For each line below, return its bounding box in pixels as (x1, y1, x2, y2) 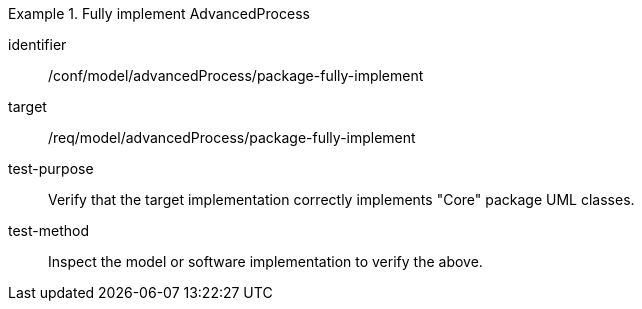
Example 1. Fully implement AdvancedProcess (8, 5, 310, 22)
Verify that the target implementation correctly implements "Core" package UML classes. (48, 191, 635, 208)
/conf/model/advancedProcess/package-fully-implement (48, 67, 424, 84)
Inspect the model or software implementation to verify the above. (48, 253, 483, 270)
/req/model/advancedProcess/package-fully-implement (48, 129, 416, 146)
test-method (8, 222, 89, 239)
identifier (8, 36, 67, 53)
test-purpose (8, 160, 94, 177)
